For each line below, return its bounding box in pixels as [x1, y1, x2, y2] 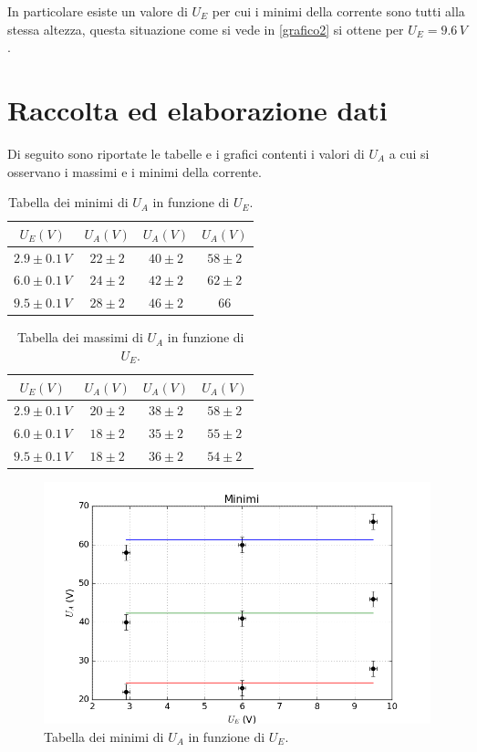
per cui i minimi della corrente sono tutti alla [212, 2, 465, 20]
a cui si [389, 143, 430, 162]
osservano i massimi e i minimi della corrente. [7, 162, 262, 181]
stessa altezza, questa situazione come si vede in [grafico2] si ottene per [7, 19, 404, 38]
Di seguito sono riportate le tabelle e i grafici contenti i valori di [7, 143, 365, 162]
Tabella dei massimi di [16, 328, 143, 347]
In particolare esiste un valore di [7, 2, 188, 20]
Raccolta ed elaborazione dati [7, 90, 388, 128]
